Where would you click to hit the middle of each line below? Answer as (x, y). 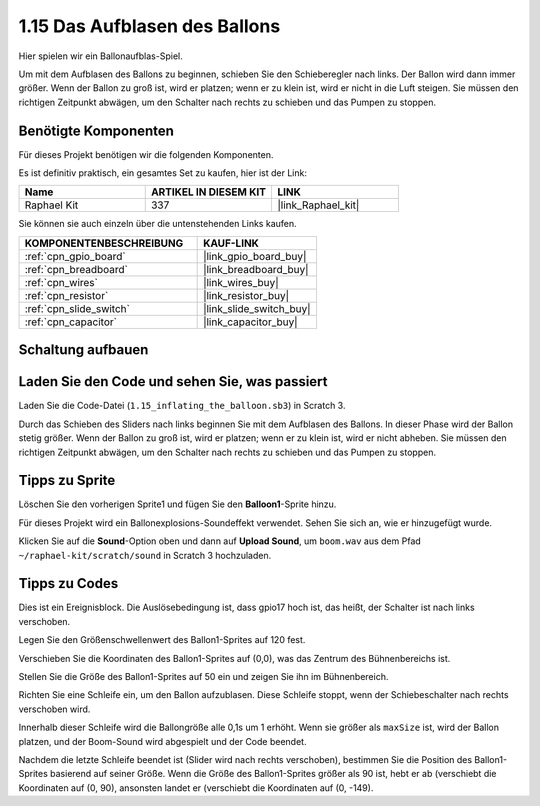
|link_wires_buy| (241, 282)
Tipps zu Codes (68, 583)
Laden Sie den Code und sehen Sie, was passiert (173, 381)
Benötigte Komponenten (96, 130)
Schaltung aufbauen (83, 350)
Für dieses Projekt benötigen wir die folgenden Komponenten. (146, 154)
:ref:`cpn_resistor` (66, 295)
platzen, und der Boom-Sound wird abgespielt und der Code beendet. (162, 741)
